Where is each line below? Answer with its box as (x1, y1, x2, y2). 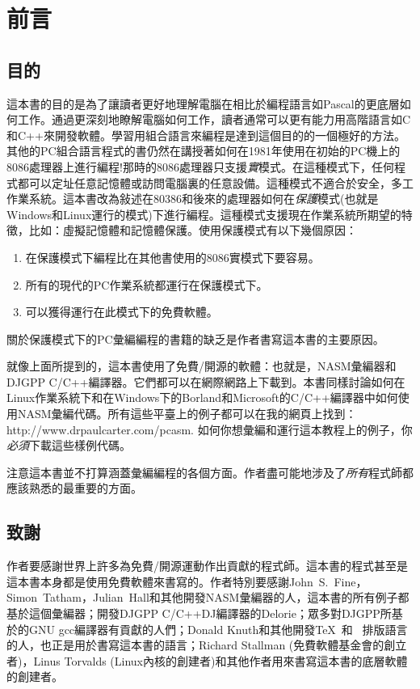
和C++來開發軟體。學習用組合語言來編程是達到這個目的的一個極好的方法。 (6, 126, 405, 143)
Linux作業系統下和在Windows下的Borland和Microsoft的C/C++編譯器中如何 (6, 389, 398, 406)
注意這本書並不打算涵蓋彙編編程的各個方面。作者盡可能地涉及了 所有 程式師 (6, 463, 402, 480)
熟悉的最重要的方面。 (28, 480, 142, 497)
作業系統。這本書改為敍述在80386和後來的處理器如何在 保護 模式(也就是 (6, 190, 379, 207)
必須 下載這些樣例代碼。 (6, 437, 131, 454)
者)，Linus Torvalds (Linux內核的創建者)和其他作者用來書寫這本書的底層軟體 (6, 652, 408, 669)
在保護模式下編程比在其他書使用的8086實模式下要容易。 (25, 248, 320, 265)
